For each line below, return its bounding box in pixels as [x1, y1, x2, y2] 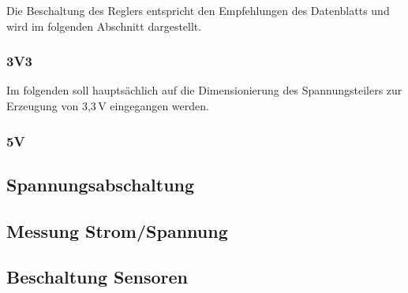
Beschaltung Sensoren [6, 265, 188, 289]
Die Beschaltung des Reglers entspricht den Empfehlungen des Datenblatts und [6, 2, 390, 18]
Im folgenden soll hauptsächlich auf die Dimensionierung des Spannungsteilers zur [6, 82, 402, 98]
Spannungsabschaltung [6, 172, 195, 196]
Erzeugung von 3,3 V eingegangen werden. [6, 98, 209, 113]
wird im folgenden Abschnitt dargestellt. [6, 17, 202, 34]
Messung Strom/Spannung [6, 218, 228, 243]
